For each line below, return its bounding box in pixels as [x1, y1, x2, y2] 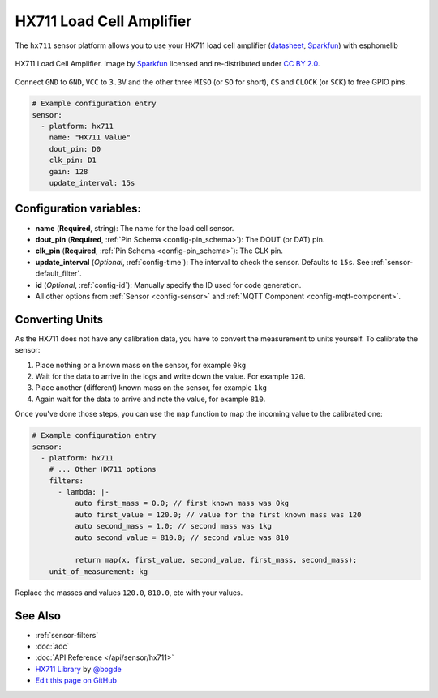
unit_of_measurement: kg [49, 567, 148, 576]
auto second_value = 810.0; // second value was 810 [74, 533, 290, 542]
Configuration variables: [15, 202, 142, 216]
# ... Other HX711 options [49, 465, 157, 474]
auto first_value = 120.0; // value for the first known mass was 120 [74, 510, 362, 519]
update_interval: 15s [49, 178, 135, 188]
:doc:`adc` [35, 641, 70, 652]
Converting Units [15, 312, 103, 326]
